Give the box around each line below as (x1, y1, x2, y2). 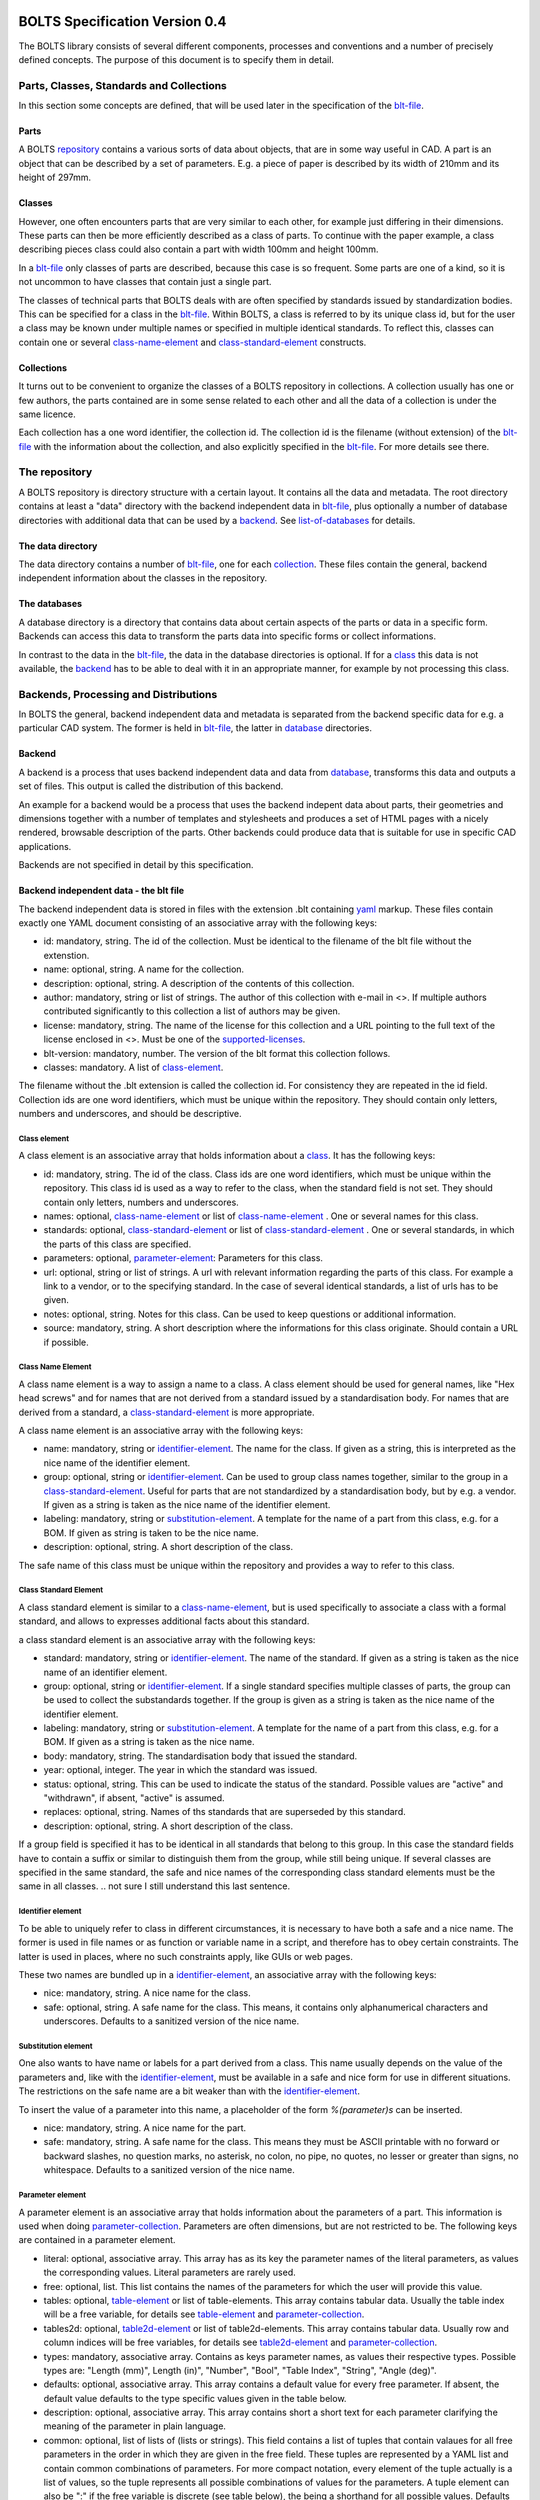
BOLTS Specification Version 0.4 (18, 13, 227, 30)
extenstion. (43, 949, 90, 961)
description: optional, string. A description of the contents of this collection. (43, 977, 355, 989)
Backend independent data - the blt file (18, 885, 185, 897)
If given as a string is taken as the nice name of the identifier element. (43, 1499, 331, 1511)
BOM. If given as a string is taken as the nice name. (43, 1736, 255, 1748)
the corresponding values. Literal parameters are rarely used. (43, 2266, 297, 2279)
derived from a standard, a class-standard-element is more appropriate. (18, 1406, 315, 1418)
